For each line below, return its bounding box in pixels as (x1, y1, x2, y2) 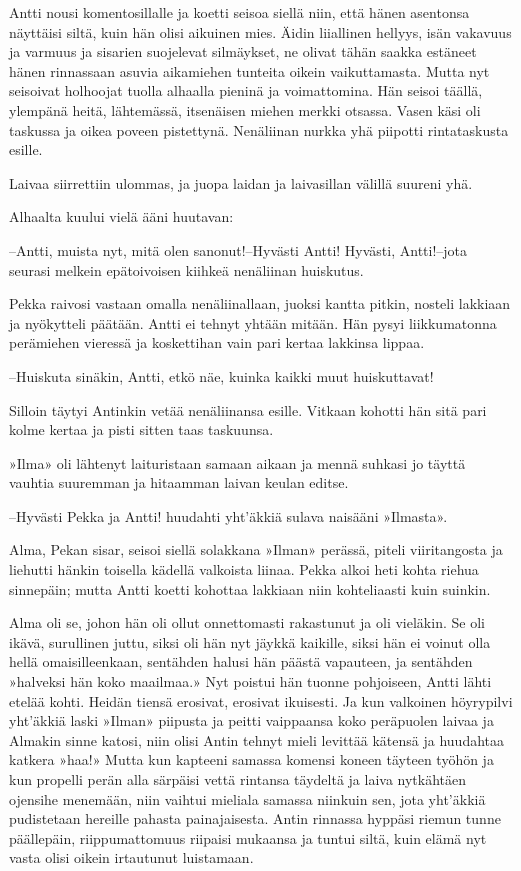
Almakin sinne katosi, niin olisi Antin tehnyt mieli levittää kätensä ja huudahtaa (9, 729, 505, 750)
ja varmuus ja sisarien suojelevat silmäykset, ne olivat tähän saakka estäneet (9, 41, 477, 62)
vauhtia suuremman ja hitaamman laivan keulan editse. (9, 472, 349, 493)
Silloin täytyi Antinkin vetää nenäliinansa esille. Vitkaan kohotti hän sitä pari (9, 399, 487, 420)
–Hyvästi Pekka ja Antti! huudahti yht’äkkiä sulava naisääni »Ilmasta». (9, 505, 448, 526)
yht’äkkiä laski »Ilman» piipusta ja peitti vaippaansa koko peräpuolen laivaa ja (9, 710, 494, 731)
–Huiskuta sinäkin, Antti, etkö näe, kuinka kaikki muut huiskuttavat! (9, 365, 434, 386)
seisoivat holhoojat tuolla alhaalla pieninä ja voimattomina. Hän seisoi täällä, (9, 80, 483, 101)
